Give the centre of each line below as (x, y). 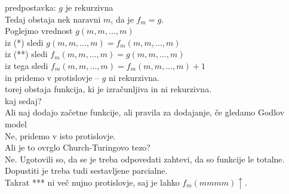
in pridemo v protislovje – (52, 77)
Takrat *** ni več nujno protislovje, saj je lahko (92, 182)
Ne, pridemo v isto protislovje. (60, 135)
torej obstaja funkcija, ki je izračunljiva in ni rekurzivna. (108, 89)
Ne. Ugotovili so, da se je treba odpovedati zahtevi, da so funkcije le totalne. (145, 159)
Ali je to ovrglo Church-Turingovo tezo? (78, 147)
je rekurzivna (89, 7)
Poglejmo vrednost (39, 31)
